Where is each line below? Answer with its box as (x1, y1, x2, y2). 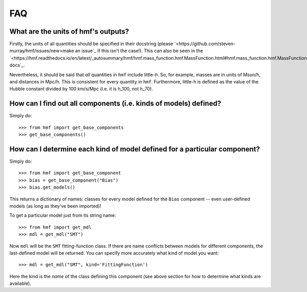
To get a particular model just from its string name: (9, 212, 116, 218)
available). (9, 280, 32, 286)
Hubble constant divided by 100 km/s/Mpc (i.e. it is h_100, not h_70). (9, 86, 153, 92)
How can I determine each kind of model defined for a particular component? (9, 145, 260, 153)
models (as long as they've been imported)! (9, 203, 102, 209)
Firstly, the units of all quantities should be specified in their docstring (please (9, 41, 173, 47)
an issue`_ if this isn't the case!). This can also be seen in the (75, 48, 203, 54)
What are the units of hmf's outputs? (9, 27, 129, 36)
